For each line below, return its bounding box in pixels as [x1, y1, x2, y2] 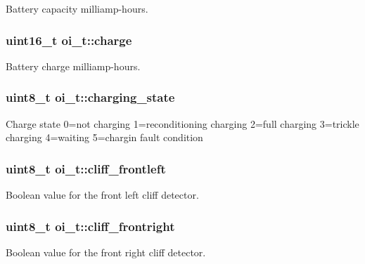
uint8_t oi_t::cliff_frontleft [6, 159, 166, 177]
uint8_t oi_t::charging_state [6, 88, 175, 106]
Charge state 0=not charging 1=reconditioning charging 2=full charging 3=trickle [6, 116, 359, 131]
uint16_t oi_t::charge [6, 31, 132, 48]
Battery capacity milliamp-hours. [6, 1, 148, 15]
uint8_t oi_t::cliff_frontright [6, 217, 175, 235]
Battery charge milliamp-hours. [6, 58, 141, 73]
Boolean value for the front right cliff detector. [6, 244, 206, 259]
